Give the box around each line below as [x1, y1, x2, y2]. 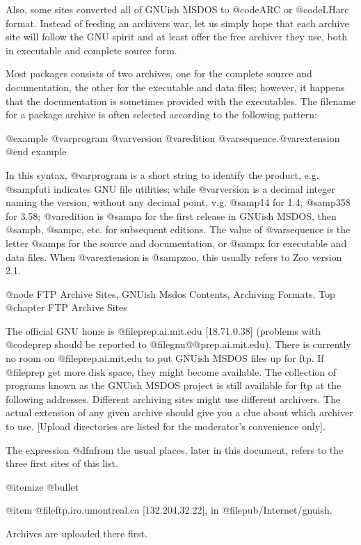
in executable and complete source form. [6, 42, 177, 57]
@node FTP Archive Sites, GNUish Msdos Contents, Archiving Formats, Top [6, 286, 335, 301]
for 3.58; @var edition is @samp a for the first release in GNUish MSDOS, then [6, 208, 337, 223]
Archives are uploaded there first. [6, 526, 148, 540]
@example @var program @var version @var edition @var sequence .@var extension [6, 130, 340, 145]
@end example [6, 144, 67, 159]
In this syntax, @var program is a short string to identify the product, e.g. [6, 167, 319, 182]
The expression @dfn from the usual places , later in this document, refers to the [6, 442, 344, 457]
